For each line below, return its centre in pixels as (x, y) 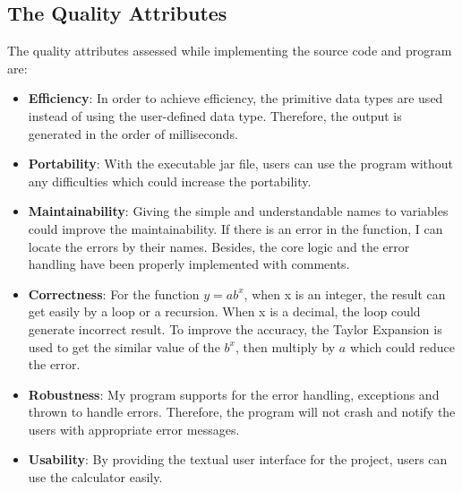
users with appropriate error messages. (134, 429)
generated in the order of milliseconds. (133, 133)
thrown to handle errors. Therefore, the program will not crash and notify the (242, 412)
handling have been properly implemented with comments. (189, 264)
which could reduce (402, 346)
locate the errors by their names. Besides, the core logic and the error (219, 246)
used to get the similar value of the (124, 346)
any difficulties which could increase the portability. (170, 181)
